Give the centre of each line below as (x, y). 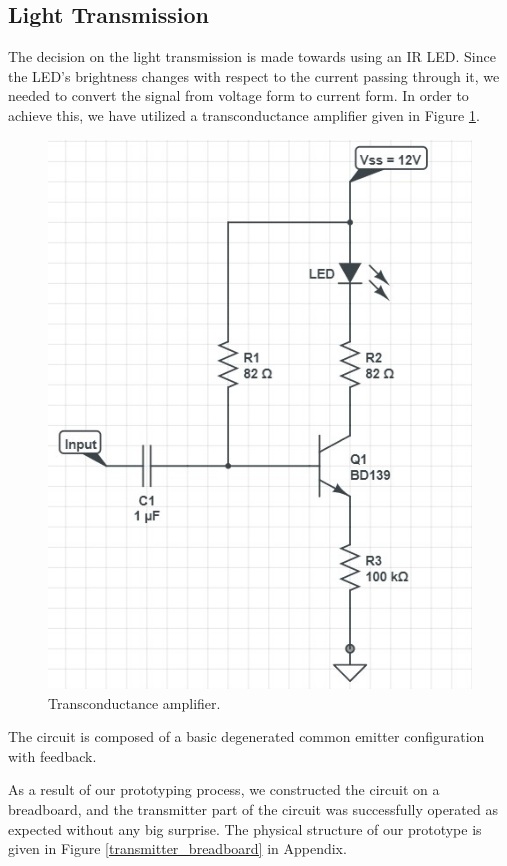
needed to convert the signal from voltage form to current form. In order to (238, 95)
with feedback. (52, 755)
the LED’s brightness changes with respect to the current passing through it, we (254, 75)
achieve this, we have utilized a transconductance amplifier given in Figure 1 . (244, 114)
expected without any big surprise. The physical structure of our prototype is (245, 828)
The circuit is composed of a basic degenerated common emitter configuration (246, 736)
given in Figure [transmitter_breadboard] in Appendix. (177, 848)
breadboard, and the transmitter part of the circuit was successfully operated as (253, 808)
